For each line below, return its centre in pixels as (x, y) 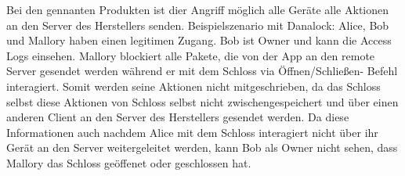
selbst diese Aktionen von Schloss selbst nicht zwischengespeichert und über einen (202, 101)
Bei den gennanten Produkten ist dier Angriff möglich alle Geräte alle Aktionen (198, 9)
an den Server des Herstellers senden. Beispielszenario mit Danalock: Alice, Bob (198, 25)
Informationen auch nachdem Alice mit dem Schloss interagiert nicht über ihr (192, 132)
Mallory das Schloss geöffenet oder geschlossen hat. (129, 162)
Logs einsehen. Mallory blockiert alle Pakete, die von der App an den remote (191, 55)
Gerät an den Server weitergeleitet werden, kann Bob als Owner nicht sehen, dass (202, 147)
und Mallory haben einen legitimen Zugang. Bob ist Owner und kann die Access (199, 40)
